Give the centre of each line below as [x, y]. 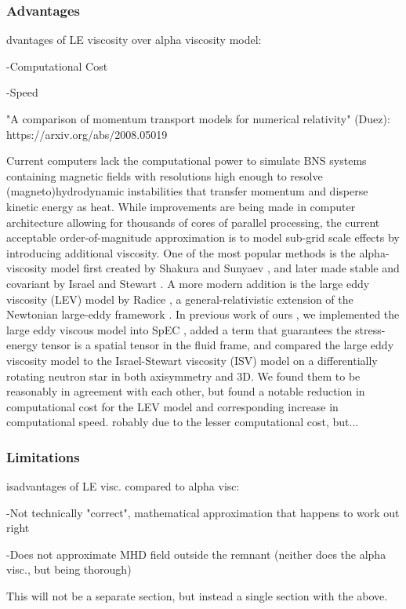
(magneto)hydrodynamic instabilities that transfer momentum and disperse [187, 191]
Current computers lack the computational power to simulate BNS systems [187, 160]
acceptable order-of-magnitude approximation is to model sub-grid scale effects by [203, 237]
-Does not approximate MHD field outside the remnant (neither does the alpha [196, 554]
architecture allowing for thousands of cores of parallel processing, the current [193, 222]
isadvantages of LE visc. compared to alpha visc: [123, 486]
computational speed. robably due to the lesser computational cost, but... [183, 422]
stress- [370, 329]
